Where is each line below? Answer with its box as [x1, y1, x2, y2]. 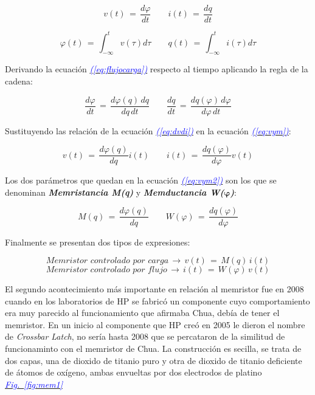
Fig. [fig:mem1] [5, 377, 63, 390]
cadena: [5, 74, 33, 87]
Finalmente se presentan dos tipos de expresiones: [5, 235, 190, 248]
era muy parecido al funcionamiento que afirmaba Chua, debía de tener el [5, 306, 280, 319]
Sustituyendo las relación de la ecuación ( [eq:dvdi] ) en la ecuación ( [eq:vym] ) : [5, 124, 291, 137]
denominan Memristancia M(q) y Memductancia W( [5, 185, 224, 198]
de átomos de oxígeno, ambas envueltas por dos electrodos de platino [5, 366, 262, 379]
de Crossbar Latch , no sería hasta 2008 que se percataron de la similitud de [5, 330, 285, 343]
